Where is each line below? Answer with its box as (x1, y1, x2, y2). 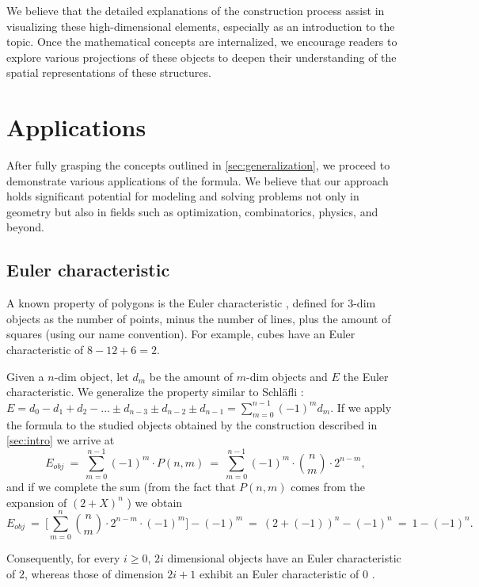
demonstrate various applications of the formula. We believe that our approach (6, 172, 389, 189)
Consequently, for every (6, 550, 120, 566)
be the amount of (149, 368, 234, 384)
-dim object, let (54, 368, 129, 384)
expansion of (6, 494, 67, 510)
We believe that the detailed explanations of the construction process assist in (6, 2, 385, 18)
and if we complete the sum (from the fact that (6, 478, 236, 494)
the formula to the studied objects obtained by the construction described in (6, 416, 378, 433)
